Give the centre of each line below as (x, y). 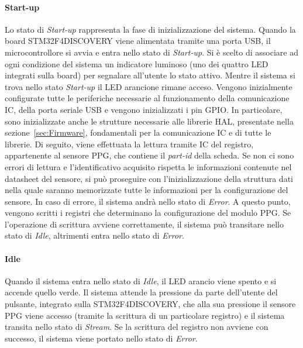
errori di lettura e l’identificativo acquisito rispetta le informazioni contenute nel (148, 166)
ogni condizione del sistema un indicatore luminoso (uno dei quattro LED (137, 63)
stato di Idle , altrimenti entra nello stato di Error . (94, 235)
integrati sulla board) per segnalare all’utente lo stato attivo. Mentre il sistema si (150, 75)
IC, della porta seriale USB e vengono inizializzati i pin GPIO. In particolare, (144, 109)
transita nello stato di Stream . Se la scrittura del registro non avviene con (137, 327)
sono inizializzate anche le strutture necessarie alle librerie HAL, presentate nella (149, 121)
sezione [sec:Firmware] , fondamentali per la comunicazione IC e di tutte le (138, 132)
